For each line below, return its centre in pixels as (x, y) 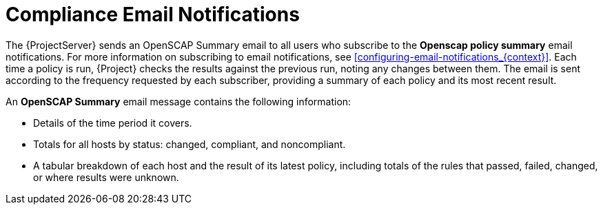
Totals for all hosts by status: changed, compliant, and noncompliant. (190, 144)
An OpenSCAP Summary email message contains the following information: (178, 101)
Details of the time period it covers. (113, 123)
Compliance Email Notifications (153, 14)
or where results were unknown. (106, 177)
